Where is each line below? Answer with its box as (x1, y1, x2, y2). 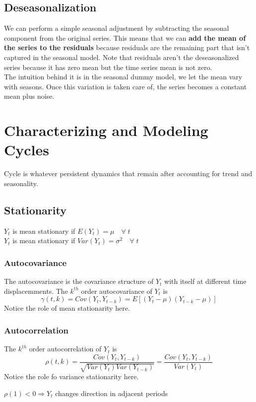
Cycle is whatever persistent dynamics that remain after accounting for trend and (4, 168, 253, 179)
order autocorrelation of (29, 343, 102, 354)
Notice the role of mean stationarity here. (4, 303, 130, 313)
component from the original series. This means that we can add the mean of (4, 32, 246, 43)
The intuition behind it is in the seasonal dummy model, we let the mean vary (4, 71, 243, 82)
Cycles (4, 139, 49, 160)
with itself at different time (164, 276, 247, 286)
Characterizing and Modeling (4, 120, 208, 140)
